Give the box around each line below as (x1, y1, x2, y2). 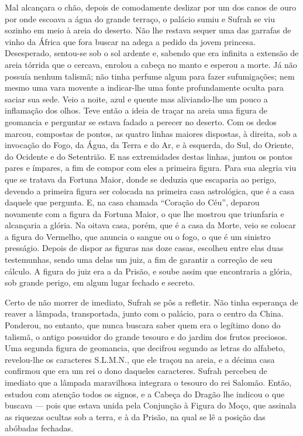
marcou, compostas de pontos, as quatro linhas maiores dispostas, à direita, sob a (5, 127, 297, 139)
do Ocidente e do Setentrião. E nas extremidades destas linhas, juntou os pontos (5, 150, 292, 162)
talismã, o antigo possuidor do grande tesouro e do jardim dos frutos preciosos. (5, 330, 288, 342)
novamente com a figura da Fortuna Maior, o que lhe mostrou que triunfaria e (5, 207, 284, 219)
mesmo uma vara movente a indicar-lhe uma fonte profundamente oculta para (5, 81, 284, 94)
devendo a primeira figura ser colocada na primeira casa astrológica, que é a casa (5, 184, 295, 197)
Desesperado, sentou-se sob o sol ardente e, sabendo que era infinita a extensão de (5, 47, 299, 59)
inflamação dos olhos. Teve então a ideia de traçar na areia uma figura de (5, 104, 268, 116)
